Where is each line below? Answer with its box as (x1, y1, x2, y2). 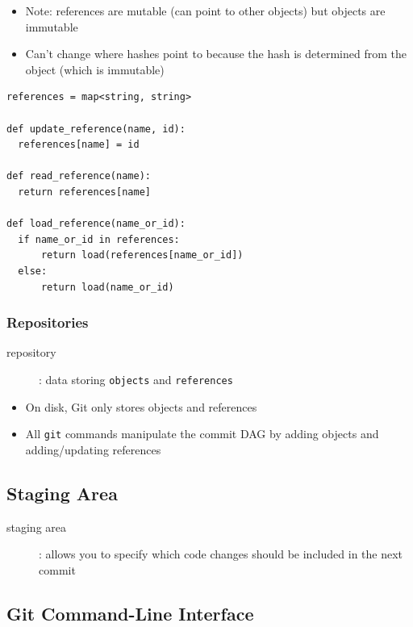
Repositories (6, 312, 89, 332)
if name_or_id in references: (18, 233, 180, 245)
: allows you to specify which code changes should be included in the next (39, 545, 403, 562)
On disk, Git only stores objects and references (25, 398, 257, 415)
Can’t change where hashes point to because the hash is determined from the (25, 45, 407, 62)
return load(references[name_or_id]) (40, 249, 244, 261)
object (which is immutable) (25, 61, 165, 77)
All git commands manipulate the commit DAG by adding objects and (25, 425, 379, 442)
